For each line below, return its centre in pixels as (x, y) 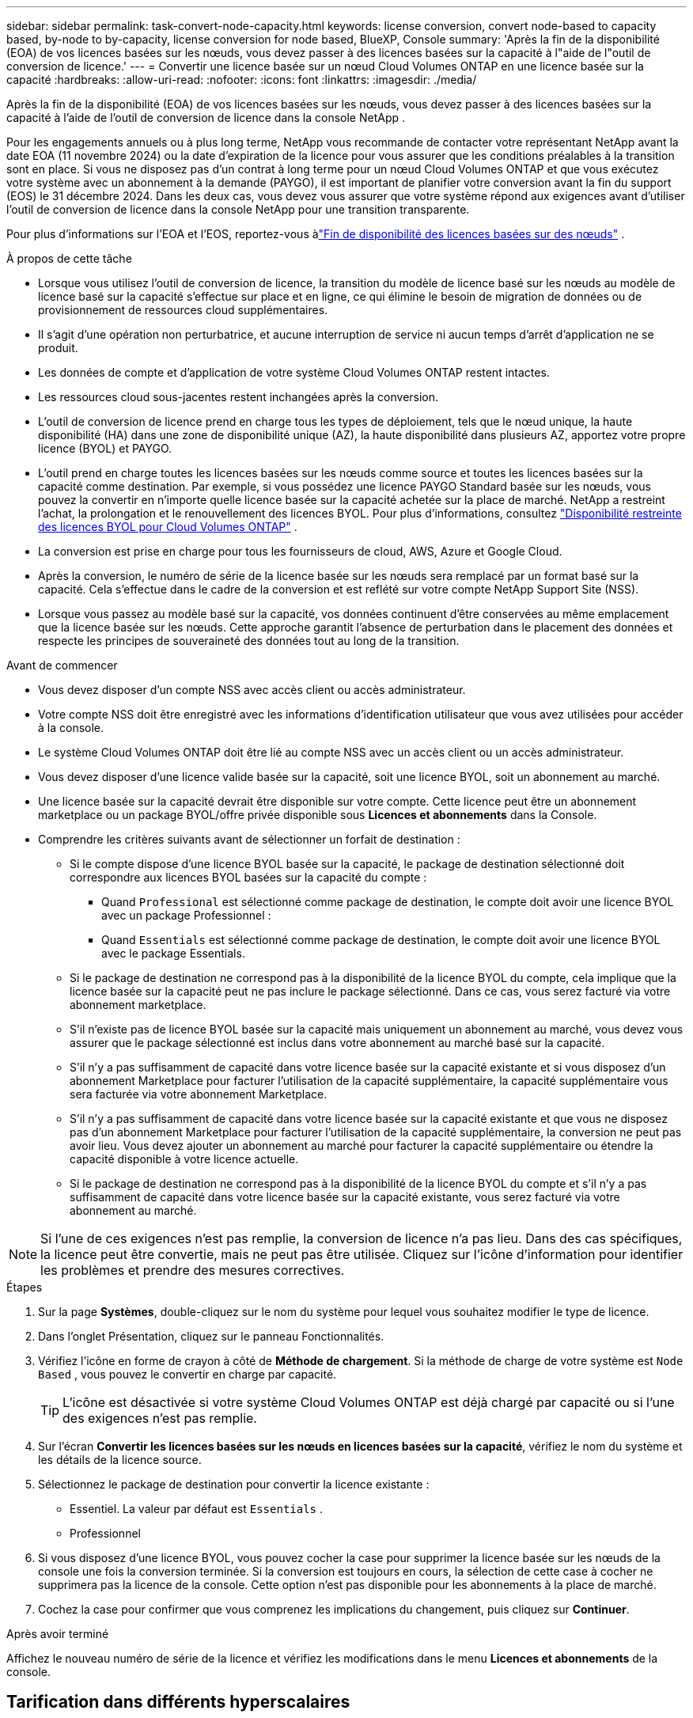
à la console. (71, 728)
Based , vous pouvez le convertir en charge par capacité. (187, 1374)
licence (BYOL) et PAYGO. (105, 448)
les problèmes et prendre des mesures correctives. (193, 1270)
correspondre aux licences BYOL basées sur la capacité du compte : (248, 877)
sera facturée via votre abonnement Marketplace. (199, 1094)
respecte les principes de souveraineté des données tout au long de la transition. (249, 641)
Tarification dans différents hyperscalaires (178, 1702)
